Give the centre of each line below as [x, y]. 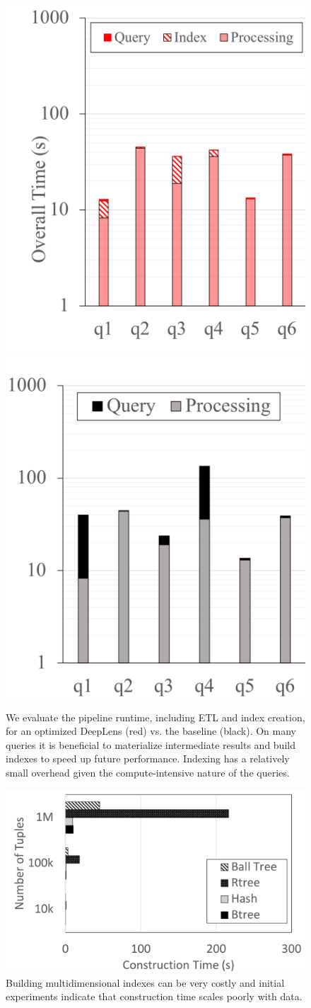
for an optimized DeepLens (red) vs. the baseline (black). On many [151, 731]
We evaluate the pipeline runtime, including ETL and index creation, [155, 717]
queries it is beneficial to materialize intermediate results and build [151, 744]
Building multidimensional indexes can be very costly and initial [145, 982]
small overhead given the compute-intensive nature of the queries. [148, 772]
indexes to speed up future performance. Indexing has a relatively [148, 758]
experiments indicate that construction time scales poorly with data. [154, 996]
